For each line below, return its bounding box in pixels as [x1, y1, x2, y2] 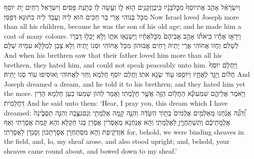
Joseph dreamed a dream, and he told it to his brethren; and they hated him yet [4, 78, 246, 89]
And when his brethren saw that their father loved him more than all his [4, 49, 222, 60]
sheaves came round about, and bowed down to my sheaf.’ [4, 145, 177, 156]
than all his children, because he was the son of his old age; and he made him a [4, 21, 241, 31]
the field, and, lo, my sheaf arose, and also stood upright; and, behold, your [4, 136, 230, 146]
